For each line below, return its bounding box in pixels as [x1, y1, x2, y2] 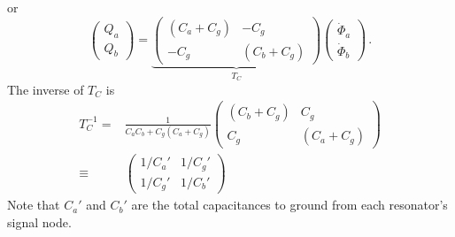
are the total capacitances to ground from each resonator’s [131, 195, 448, 214]
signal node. [7, 212, 72, 231]
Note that [7, 195, 60, 214]
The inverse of [7, 80, 84, 98]
